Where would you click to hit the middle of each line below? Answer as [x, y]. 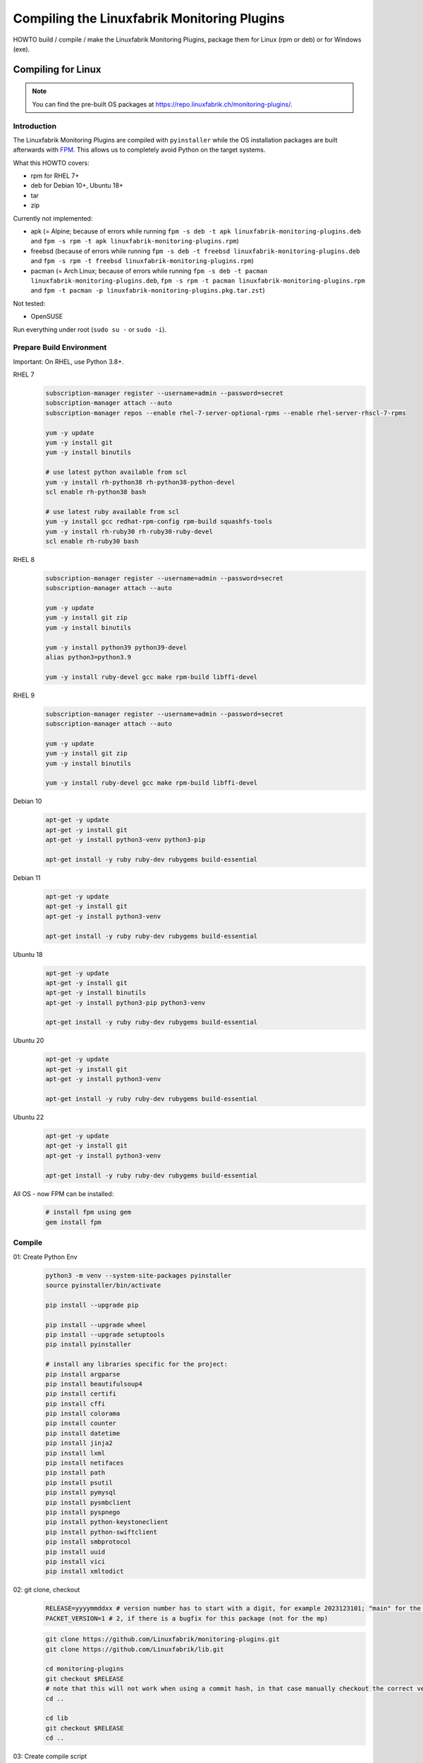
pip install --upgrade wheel [96, 1325]
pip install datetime [83, 1433]
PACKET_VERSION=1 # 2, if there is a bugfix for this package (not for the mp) [187, 1618]
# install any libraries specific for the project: [137, 1364]
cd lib [57, 1718]
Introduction [35, 126]
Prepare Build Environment [60, 348]
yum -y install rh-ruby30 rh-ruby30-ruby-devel [129, 531]
